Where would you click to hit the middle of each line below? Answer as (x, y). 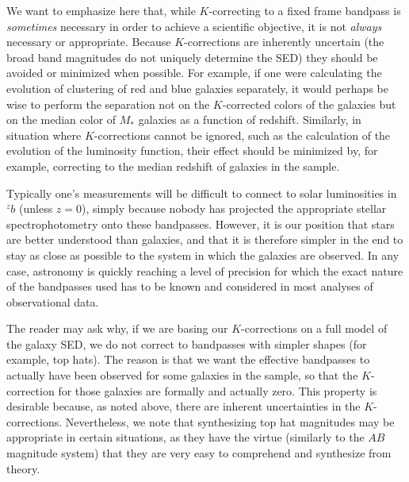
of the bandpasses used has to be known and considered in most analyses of (190, 286)
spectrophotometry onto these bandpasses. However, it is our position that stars (201, 224)
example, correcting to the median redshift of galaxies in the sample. (173, 166)
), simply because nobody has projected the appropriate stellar (234, 208)
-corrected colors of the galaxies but (309, 104)
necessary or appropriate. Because (89, 42)
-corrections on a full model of (314, 328)
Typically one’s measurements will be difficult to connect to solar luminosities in (202, 193)
